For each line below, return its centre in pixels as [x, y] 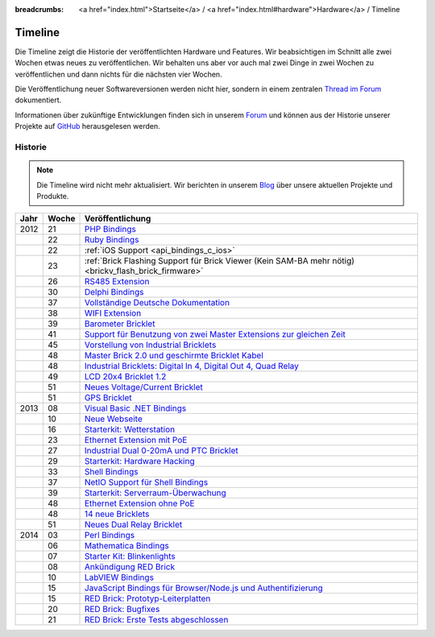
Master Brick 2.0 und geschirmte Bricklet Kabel [174, 356]
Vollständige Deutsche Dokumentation [157, 303]
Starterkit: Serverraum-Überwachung [155, 493]
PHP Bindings [110, 230]
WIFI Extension [113, 313]
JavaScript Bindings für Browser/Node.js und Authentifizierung [203, 588]
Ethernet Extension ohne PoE [139, 503]
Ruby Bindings [112, 240]
